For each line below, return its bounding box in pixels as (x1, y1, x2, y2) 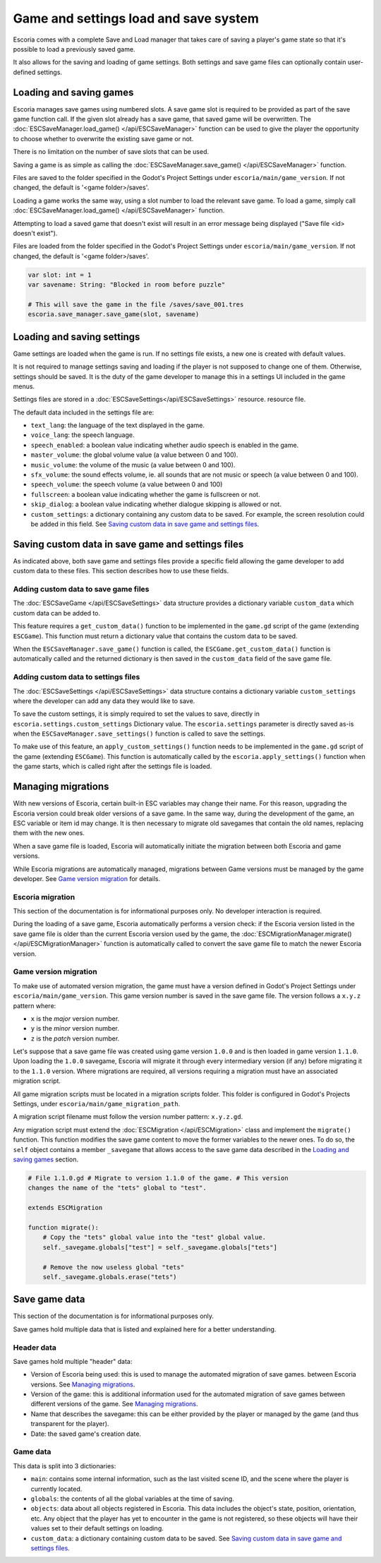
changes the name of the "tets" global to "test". (28, 1184, 207, 1192)
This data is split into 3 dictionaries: (13, 1461, 116, 1470)
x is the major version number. (30, 1014, 120, 1023)
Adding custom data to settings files (13, 672, 140, 682)
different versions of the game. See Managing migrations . (30, 1400, 198, 1408)
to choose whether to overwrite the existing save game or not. (13, 134, 194, 143)
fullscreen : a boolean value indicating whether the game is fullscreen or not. (30, 490, 260, 498)
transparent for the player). (30, 1420, 109, 1428)
